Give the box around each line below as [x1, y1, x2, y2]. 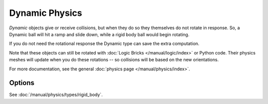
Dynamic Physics [9, 7, 82, 18]
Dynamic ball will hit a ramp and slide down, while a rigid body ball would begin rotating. [9, 31, 190, 37]
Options [9, 79, 35, 87]
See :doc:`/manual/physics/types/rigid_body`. [9, 92, 103, 98]
